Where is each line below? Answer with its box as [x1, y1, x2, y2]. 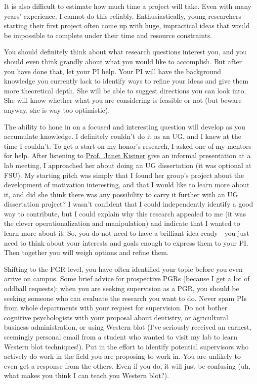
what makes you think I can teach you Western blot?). [4, 370, 169, 381]
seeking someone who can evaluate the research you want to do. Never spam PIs [4, 293, 247, 303]
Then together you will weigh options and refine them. [4, 247, 169, 257]
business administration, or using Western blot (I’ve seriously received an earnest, [4, 322, 252, 332]
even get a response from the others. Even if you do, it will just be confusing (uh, [4, 360, 251, 371]
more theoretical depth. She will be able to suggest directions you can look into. [4, 85, 246, 95]
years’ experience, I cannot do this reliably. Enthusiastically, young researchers [4, 10, 242, 21]
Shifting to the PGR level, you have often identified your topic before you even [4, 263, 243, 274]
